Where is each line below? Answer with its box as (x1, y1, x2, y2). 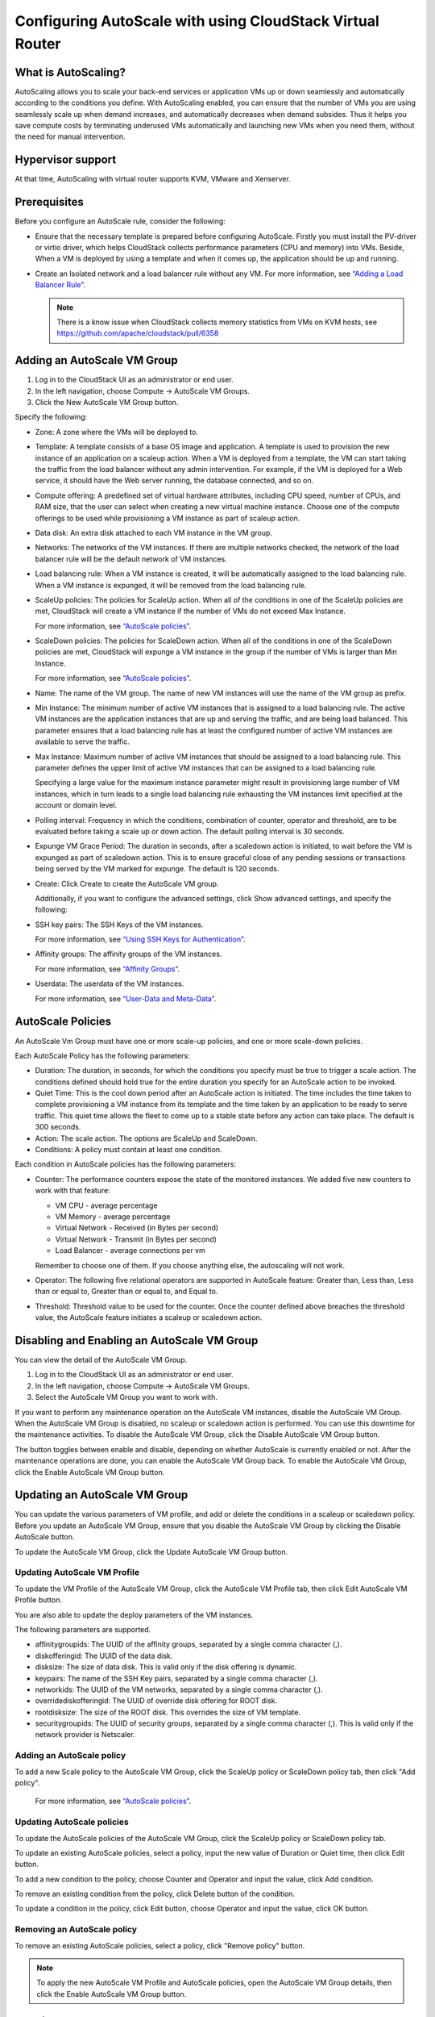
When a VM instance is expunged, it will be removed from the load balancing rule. (35, 580, 307, 590)
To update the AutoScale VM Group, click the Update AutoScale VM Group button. (14, 1547, 288, 1556)
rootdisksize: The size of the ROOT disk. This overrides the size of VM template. (35, 1707, 301, 1717)
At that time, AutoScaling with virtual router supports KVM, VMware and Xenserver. (14, 174, 292, 184)
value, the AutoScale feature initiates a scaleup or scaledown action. (35, 1313, 263, 1322)
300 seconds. (35, 1122, 81, 1132)
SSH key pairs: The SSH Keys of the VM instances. (35, 920, 204, 929)
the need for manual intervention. (14, 132, 126, 141)
